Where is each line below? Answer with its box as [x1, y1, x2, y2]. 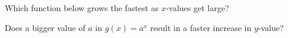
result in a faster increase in [150, 21, 252, 33]
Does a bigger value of [5, 21, 86, 33]
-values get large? [166, 2, 229, 13]
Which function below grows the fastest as [5, 2, 159, 13]
